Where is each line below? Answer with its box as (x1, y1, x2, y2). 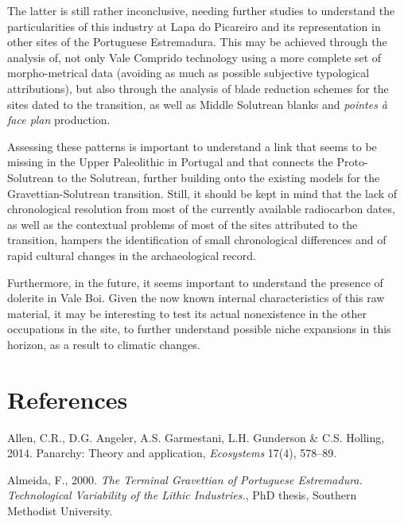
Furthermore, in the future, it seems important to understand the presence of (7, 274, 383, 290)
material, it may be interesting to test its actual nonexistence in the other (7, 305, 367, 321)
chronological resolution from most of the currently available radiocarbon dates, (7, 200, 395, 217)
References (7, 382, 128, 415)
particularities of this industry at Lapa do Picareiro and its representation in (7, 17, 381, 34)
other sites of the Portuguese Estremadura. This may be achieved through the (7, 33, 387, 50)
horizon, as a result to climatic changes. (7, 336, 200, 352)
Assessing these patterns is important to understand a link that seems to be (7, 138, 377, 154)
